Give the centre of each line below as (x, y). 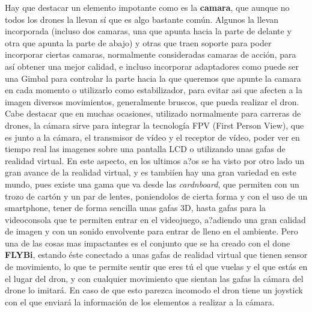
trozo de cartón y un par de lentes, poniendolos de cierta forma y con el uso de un (156, 196)
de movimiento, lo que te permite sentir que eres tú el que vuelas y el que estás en (156, 267)
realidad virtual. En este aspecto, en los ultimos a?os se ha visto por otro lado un (155, 160)
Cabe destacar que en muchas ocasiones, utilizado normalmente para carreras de (153, 113)
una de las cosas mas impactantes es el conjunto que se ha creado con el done (148, 243)
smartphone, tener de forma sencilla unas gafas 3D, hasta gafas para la (136, 208)
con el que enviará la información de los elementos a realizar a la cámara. (140, 301)
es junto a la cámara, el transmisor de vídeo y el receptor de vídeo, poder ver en (152, 137)
